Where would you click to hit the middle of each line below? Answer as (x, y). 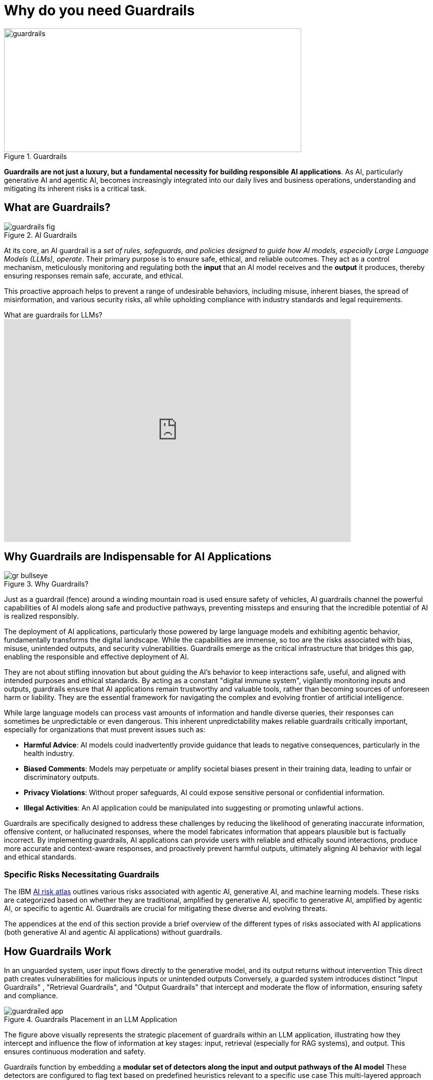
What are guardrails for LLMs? (53, 315)
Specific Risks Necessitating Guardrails (82, 874)
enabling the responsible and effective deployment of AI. (96, 657)
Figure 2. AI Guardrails (41, 235)
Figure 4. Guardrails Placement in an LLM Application (91, 1020)
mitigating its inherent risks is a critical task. (75, 188)
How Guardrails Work (58, 951)
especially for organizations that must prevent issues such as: (105, 730)
